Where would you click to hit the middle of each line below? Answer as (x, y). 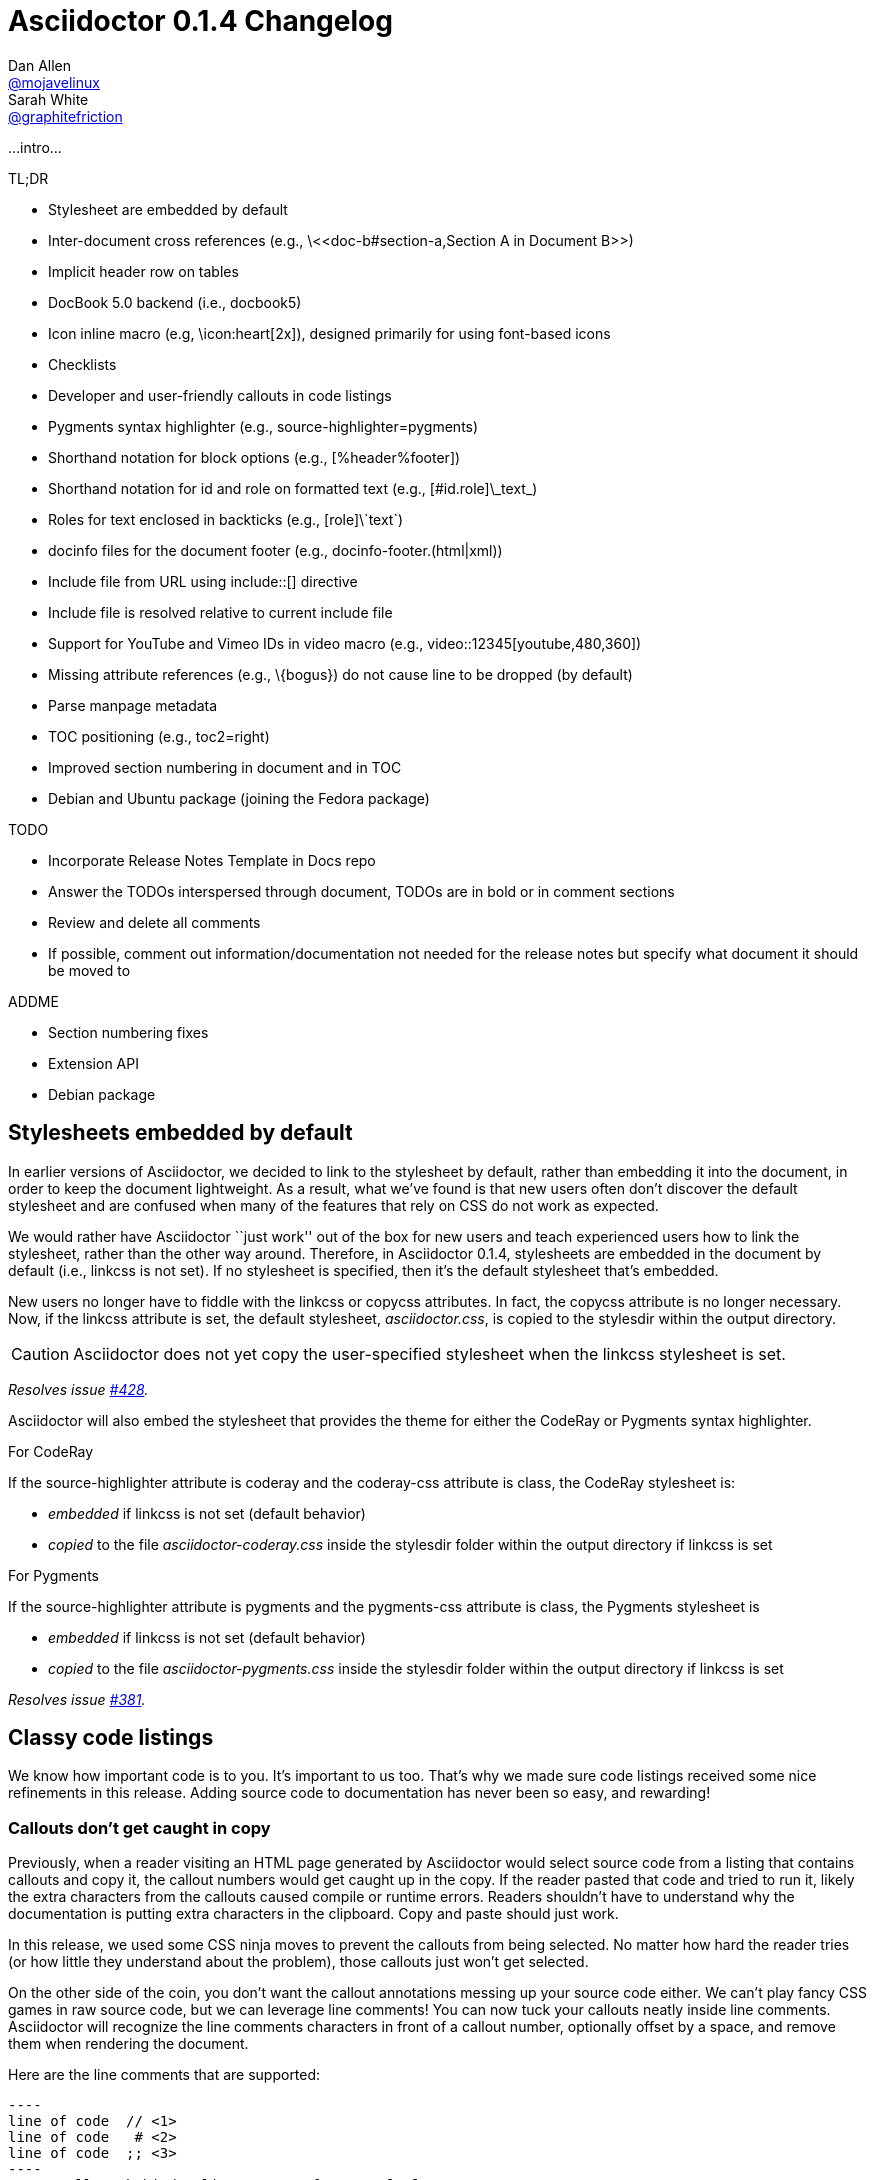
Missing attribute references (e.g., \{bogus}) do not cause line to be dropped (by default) (340, 674)
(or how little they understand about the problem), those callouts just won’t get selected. (298, 1962)
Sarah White (48, 99)
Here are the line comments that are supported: (164, 2075)
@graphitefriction (65, 116)
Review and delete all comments (154, 922)
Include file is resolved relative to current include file (220, 612)
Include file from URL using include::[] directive (203, 581)
